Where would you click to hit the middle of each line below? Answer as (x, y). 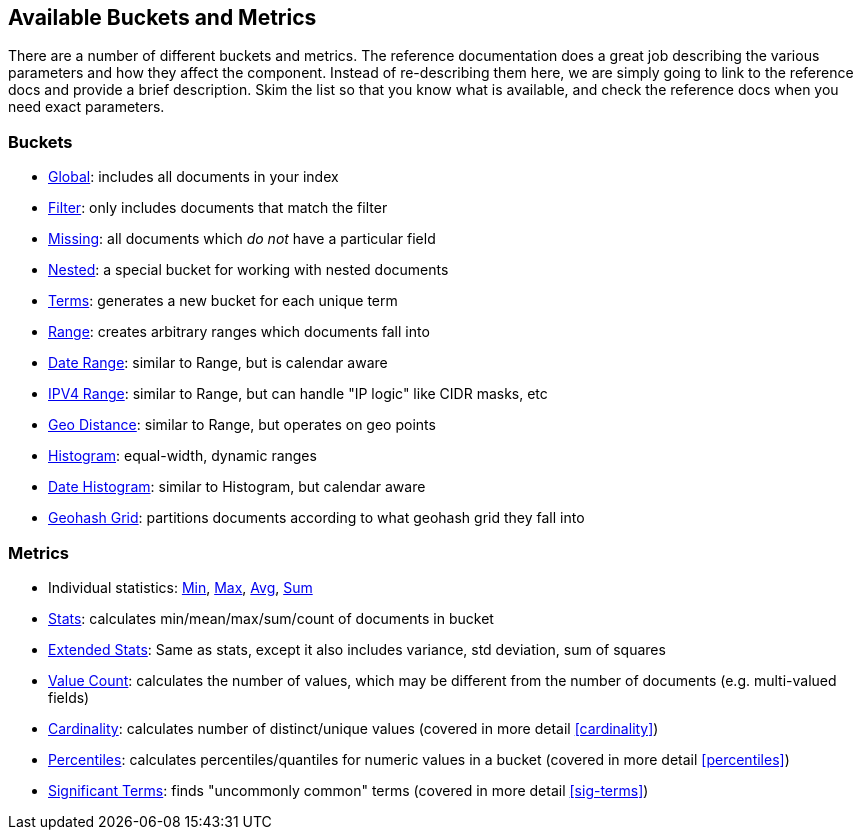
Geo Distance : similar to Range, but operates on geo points (242, 425)
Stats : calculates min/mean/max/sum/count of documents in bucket (271, 618)
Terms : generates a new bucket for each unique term (223, 301)
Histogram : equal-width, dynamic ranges (182, 456)
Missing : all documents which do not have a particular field (242, 239)
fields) (69, 697)
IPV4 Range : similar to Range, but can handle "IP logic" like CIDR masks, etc (298, 394)
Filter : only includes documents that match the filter (218, 208)
